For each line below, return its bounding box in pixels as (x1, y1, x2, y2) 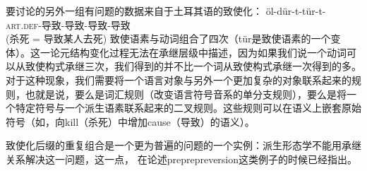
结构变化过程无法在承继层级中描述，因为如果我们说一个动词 (69, 45, 347, 59)
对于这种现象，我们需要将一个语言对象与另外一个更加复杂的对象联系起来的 (6, 72, 351, 87)
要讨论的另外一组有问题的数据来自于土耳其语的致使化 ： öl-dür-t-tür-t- (6, 4, 326, 18)
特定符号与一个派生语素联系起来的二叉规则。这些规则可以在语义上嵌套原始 (15, 100, 361, 115)
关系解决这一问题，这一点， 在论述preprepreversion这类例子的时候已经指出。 (6, 151, 358, 166)
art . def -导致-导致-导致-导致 (6, 17, 131, 32)
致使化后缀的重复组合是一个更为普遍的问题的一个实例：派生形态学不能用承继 (6, 138, 361, 153)
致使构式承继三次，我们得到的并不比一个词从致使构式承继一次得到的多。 (25, 59, 361, 73)
